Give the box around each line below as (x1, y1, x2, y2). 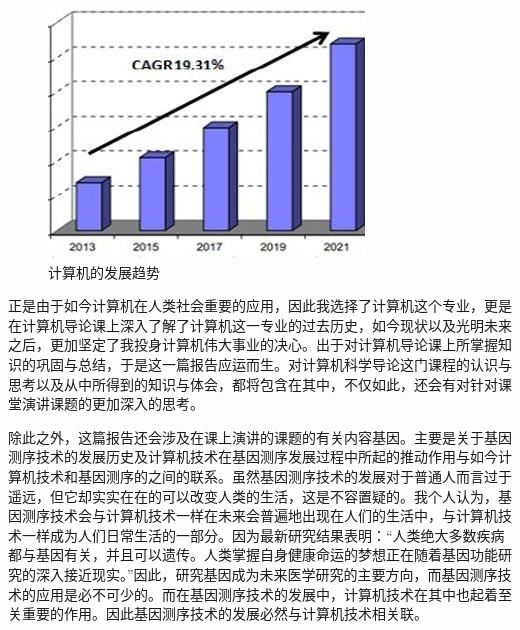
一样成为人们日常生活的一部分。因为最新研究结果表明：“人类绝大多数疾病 (21, 524, 505, 545)
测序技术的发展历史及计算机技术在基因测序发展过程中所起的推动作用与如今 (8, 446, 498, 467)
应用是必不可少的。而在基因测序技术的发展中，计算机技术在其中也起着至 (35, 583, 512, 604)
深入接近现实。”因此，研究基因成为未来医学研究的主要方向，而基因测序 (35, 563, 498, 584)
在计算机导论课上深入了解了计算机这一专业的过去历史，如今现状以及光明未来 (8, 314, 512, 335)
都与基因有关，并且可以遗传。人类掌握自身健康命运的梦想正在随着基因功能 (8, 544, 498, 565)
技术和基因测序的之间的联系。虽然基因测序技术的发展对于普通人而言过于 (35, 465, 512, 486)
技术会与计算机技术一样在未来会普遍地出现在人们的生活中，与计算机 (49, 505, 498, 526)
